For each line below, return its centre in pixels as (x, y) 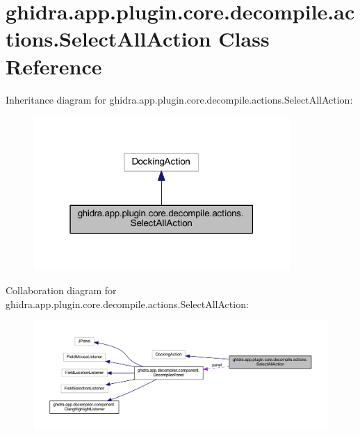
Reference (54, 66)
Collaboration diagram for (61, 290)
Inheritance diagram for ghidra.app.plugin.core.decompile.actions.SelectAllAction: (179, 99)
